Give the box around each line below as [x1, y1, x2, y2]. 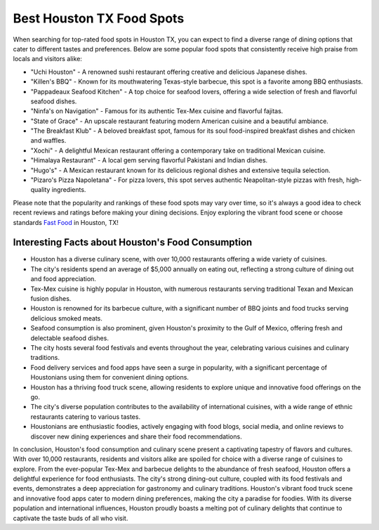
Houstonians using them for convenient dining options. [30, 373, 189, 382]
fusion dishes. [30, 295, 72, 303]
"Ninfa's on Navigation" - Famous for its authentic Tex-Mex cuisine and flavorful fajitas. [30, 107, 284, 115]
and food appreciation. [30, 275, 96, 283]
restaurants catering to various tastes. [30, 412, 140, 421]
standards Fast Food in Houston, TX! [13, 218, 119, 226]
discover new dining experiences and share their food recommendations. [30, 432, 242, 441]
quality [30, 186, 51, 194]
